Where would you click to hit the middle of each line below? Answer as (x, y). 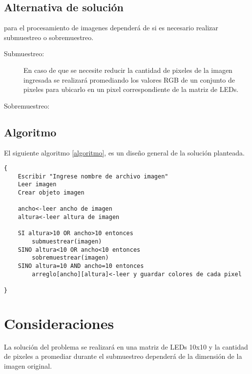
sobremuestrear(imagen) (70, 258)
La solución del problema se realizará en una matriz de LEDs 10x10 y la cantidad (126, 346)
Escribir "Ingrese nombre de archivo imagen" (93, 176)
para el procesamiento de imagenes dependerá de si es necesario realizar (111, 28)
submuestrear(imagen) (67, 242)
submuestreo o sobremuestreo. (49, 37)
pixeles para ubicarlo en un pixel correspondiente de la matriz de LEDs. (131, 89)
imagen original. (28, 365)
